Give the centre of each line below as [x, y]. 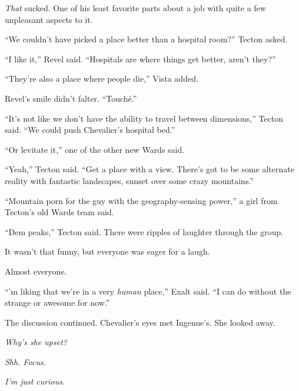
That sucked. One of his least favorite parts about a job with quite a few [135, 8]
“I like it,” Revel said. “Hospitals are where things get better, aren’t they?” [140, 59]
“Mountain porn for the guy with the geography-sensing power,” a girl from [141, 200]
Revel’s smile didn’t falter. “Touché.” [71, 98]
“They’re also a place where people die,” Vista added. [102, 78]
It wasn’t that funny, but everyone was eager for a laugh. [107, 251]
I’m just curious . [35, 381]
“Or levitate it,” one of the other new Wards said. [95, 149]
